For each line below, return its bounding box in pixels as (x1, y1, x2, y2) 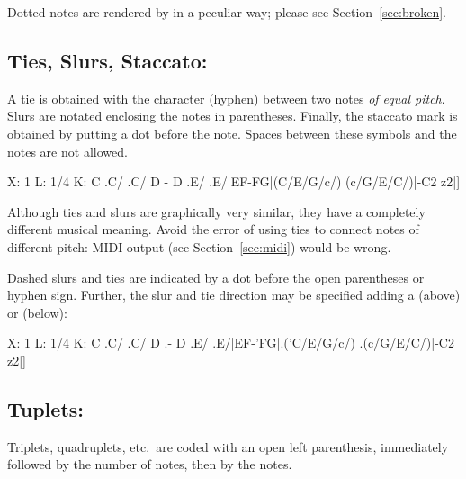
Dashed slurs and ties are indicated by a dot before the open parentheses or (7, 267, 425, 286)
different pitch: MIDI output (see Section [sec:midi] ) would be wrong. (7, 237, 391, 256)
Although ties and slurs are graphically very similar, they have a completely (7, 202, 426, 221)
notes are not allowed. (7, 141, 128, 160)
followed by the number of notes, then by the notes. (7, 455, 292, 474)
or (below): (7, 303, 67, 321)
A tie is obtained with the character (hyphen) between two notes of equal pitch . (7, 88, 445, 107)
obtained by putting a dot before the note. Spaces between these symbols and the (7, 123, 457, 142)
